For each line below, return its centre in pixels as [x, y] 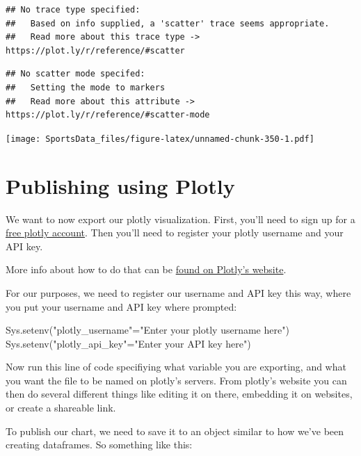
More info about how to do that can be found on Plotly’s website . [146, 269]
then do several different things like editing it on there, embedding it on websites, [179, 394]
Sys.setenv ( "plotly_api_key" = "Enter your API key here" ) [128, 343]
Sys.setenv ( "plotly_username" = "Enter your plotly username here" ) [147, 330]
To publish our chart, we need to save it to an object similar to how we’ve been [175, 431]
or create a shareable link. [61, 408]
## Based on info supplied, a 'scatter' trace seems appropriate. [168, 23]
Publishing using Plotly [120, 185]
